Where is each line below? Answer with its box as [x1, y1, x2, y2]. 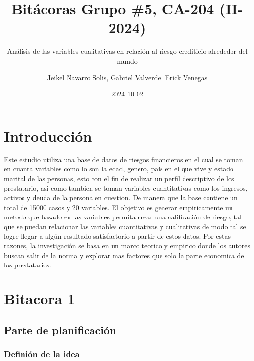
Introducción [4, 125, 92, 145]
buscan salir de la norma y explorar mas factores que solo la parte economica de [4, 250, 244, 260]
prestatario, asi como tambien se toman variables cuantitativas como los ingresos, [4, 183, 248, 193]
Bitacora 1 [4, 288, 76, 308]
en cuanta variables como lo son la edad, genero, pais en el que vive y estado [4, 164, 233, 174]
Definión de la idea [4, 347, 80, 360]
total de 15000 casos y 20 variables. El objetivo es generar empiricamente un [4, 202, 233, 212]
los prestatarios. [4, 260, 51, 270]
